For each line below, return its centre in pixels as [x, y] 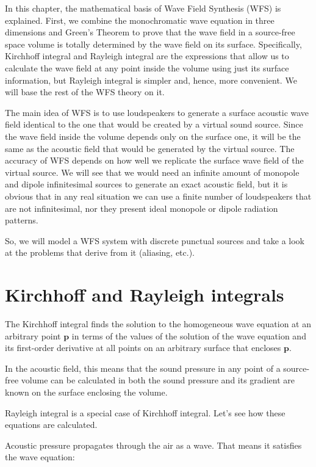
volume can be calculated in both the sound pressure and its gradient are [158, 380]
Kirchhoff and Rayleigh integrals [145, 295]
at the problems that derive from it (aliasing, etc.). [100, 252]
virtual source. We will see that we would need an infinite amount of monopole [152, 172]
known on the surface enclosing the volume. [86, 392]
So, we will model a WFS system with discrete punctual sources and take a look [155, 240]
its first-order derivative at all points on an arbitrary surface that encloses [143, 348]
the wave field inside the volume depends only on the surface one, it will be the [153, 136]
